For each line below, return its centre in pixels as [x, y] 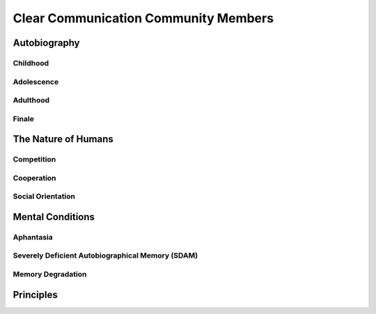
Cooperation [34, 178]
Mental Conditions [54, 217]
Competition [34, 159]
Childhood [31, 63]
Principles [36, 295]
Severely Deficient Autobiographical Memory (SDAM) [105, 256]
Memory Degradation [50, 274]
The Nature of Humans [63, 139]
